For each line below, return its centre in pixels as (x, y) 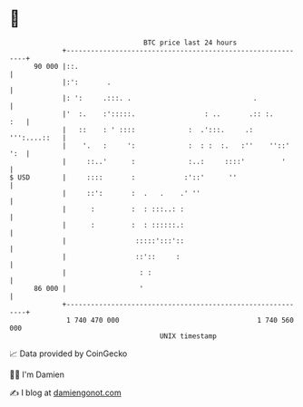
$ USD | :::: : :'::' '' (123, 177)
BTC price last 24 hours (191, 43)
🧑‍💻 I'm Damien (37, 374)
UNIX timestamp (188, 336)
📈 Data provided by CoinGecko (68, 354)
